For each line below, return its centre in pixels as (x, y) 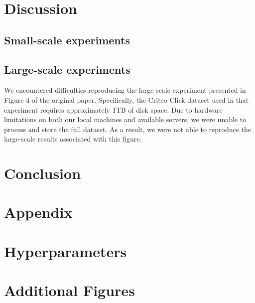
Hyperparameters (65, 251)
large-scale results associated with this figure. (73, 139)
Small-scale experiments (67, 40)
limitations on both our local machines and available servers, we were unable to (125, 119)
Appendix (38, 212)
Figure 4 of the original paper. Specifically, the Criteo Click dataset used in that (127, 99)
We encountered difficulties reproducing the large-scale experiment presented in (125, 90)
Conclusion (43, 173)
